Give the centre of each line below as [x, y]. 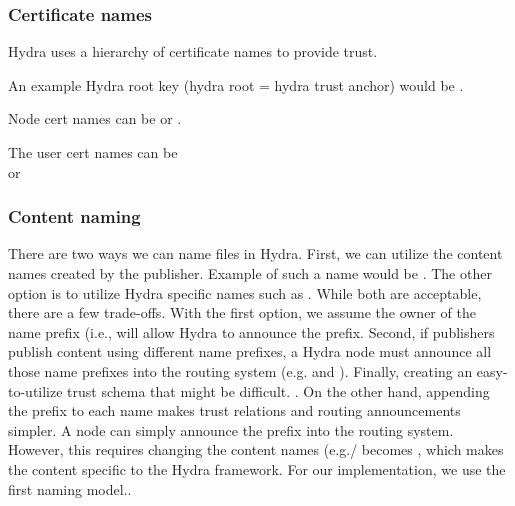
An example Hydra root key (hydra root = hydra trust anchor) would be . [236, 84]
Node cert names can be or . [95, 118]
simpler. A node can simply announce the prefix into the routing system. [231, 429]
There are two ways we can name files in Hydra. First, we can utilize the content [255, 253]
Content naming [74, 216]
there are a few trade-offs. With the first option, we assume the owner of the [242, 312]
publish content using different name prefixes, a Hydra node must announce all [250, 351]
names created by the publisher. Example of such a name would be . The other [250, 273]
